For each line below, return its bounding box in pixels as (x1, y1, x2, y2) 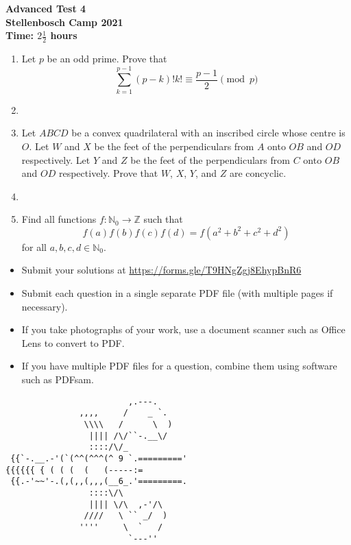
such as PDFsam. (21, 372, 94, 387)
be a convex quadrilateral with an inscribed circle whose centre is (71, 125, 346, 140)
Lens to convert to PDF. (21, 335, 125, 350)
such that (143, 212, 183, 226)
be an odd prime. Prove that (47, 51, 167, 66)
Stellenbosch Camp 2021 (5, 14, 123, 29)
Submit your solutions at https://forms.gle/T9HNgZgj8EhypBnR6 (21, 263, 302, 277)
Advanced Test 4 (5, 1, 86, 15)
